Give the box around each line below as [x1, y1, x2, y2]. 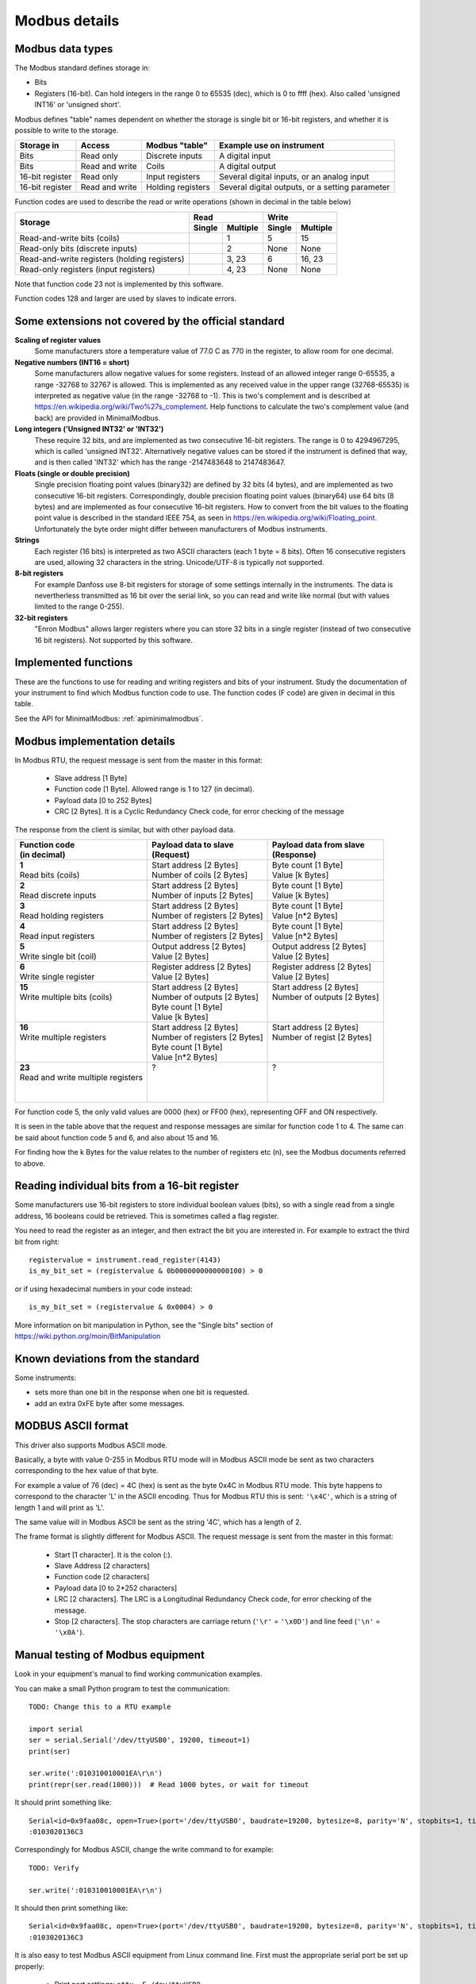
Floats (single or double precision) [14, 468, 130, 478]
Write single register [19, 971, 95, 982]
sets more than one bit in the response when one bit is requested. [34, 1387, 250, 1397]
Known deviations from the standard [14, 1352, 200, 1365]
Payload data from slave [271, 839, 365, 850]
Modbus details [14, 12, 120, 29]
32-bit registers [14, 613, 68, 622]
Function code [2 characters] [54, 1572, 150, 1582]
